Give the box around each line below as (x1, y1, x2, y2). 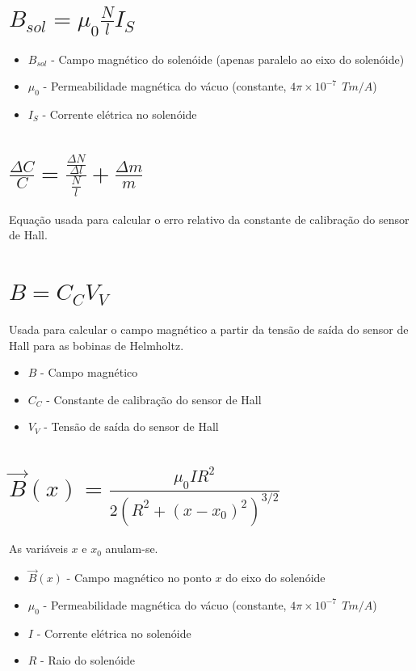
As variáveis (9, 540, 68, 557)
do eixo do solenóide (225, 569, 326, 586)
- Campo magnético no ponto (66, 569, 212, 586)
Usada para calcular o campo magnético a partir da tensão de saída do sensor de (9, 321, 409, 338)
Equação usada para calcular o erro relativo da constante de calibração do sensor (9, 210, 410, 227)
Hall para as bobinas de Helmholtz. (9, 336, 184, 353)
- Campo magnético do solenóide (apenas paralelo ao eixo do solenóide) (51, 50, 405, 67)
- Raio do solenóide (40, 652, 136, 669)
